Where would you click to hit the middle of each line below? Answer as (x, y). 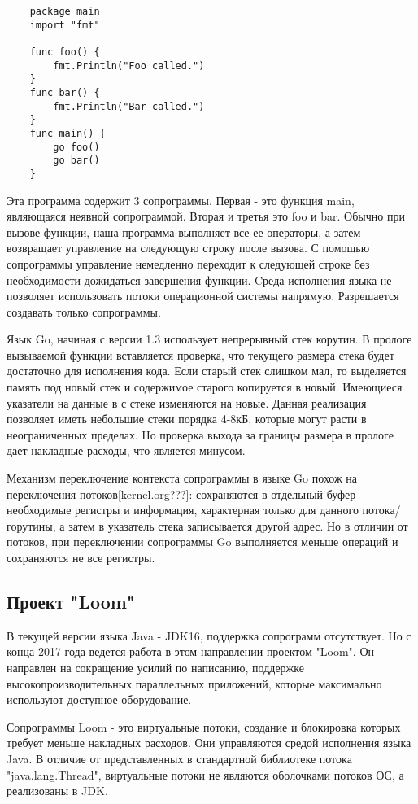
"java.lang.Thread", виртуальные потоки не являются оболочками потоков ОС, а (205, 774)
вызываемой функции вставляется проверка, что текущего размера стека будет (200, 354)
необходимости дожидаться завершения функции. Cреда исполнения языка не (199, 280)
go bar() (76, 161)
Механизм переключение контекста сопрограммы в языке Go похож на (182, 478)
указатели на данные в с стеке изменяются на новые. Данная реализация (187, 402)
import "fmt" (65, 25)
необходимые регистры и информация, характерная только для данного (183, 510)
